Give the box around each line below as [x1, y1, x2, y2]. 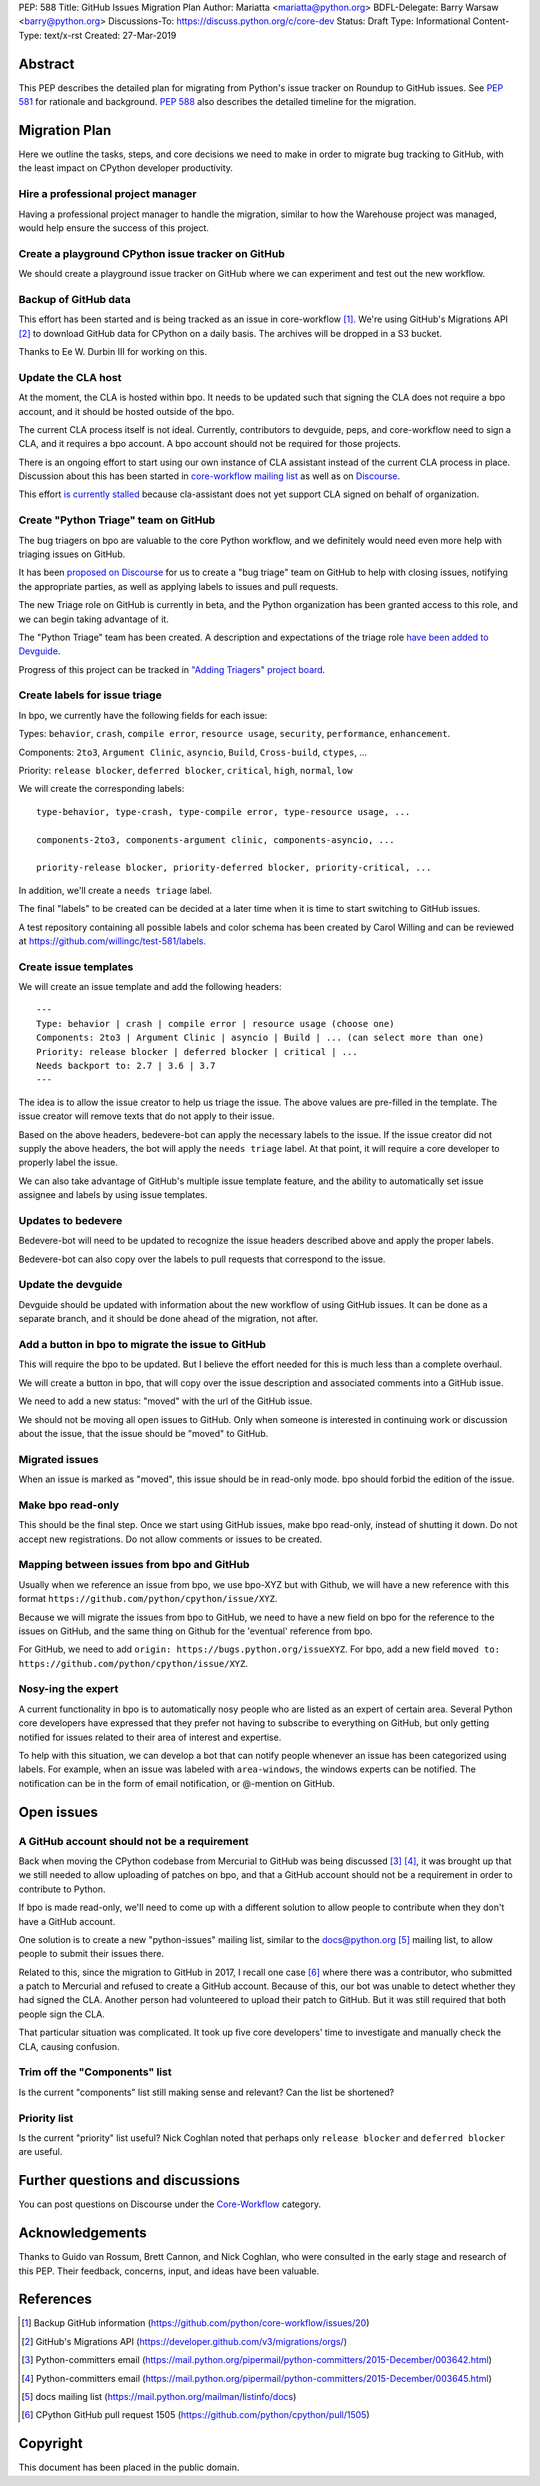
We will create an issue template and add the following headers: [18, 981, 282, 993]
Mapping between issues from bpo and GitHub [18, 1558, 250, 1572]
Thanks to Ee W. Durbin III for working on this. [18, 345, 208, 357]
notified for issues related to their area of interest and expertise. [18, 1731, 282, 1743]
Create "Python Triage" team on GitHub [18, 513, 216, 527]
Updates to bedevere [18, 1213, 123, 1227]
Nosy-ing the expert [18, 1682, 119, 1696]
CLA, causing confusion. [18, 2040, 120, 2052]
